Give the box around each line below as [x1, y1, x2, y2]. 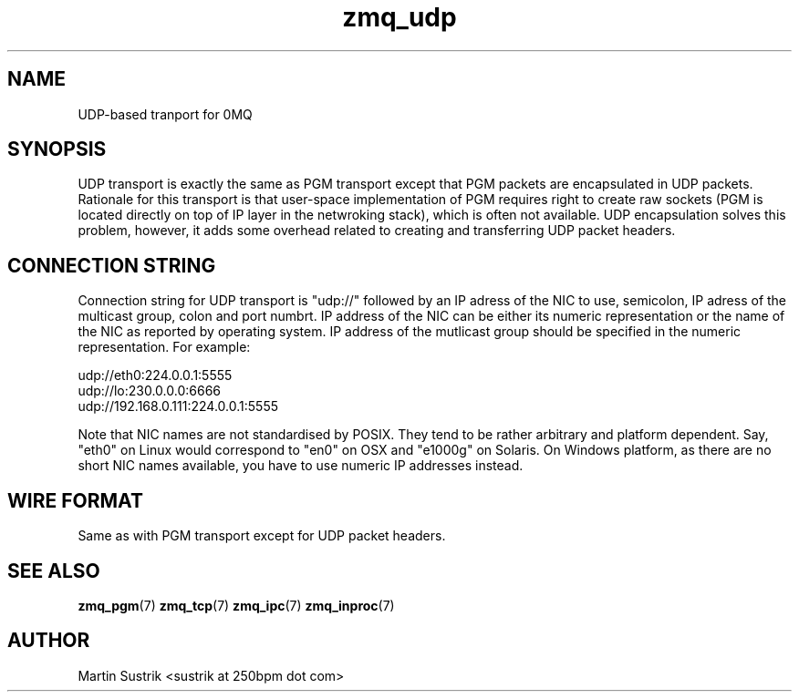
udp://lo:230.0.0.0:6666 [78, 383, 221, 399]
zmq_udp [342, 2, 457, 33]
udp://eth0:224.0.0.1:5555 [78, 367, 233, 384]
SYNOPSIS [7, 138, 107, 161]
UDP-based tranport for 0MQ [78, 106, 253, 122]
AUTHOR [7, 629, 90, 653]
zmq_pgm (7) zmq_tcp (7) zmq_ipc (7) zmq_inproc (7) [78, 597, 395, 613]
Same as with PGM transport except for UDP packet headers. [78, 528, 446, 544]
